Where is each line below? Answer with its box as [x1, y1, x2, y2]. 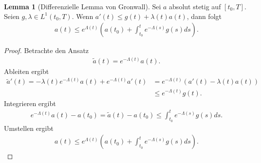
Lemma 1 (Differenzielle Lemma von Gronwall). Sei [4, 1, 161, 11]
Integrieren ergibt [4, 98, 56, 108]
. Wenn [72, 11, 93, 21]
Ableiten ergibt [4, 66, 49, 76]
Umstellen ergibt [4, 123, 54, 133]
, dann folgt [186, 11, 222, 21]
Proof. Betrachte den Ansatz [4, 45, 89, 55]
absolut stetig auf [169, 1, 221, 11]
